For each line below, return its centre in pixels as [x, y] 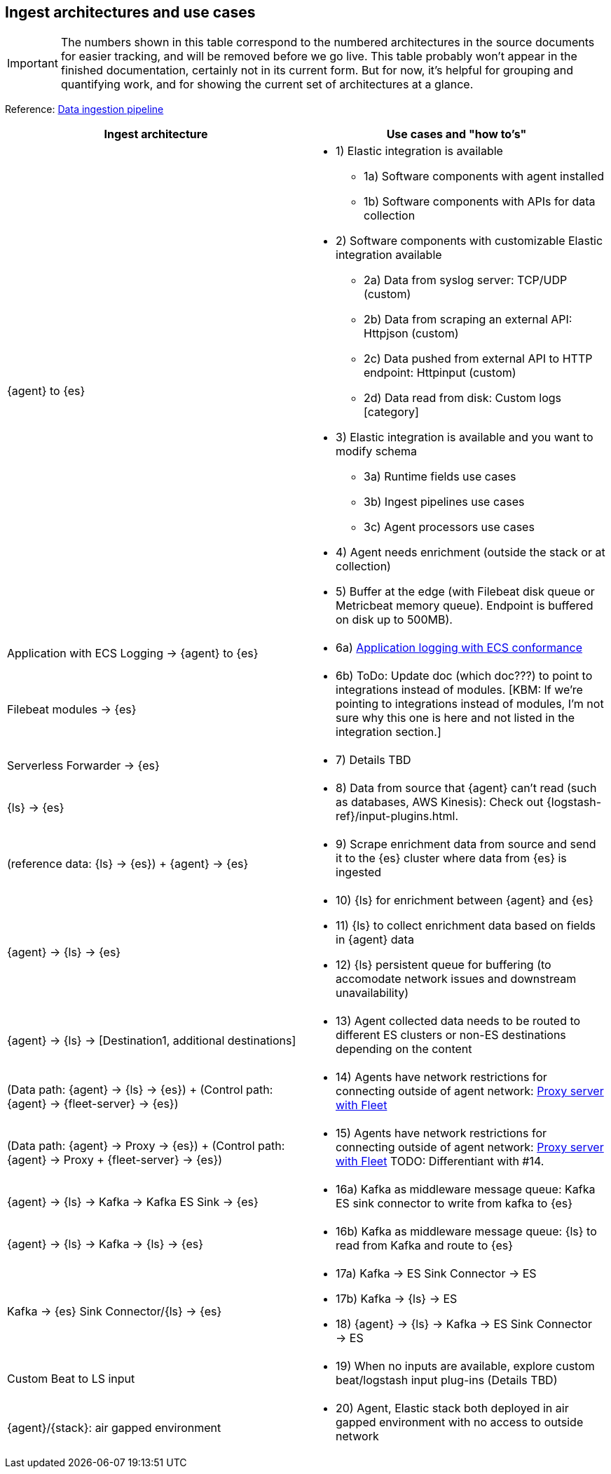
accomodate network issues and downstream [456, 979]
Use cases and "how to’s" [456, 134]
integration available [389, 255]
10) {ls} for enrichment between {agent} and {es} [465, 900]
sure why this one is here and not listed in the [455, 718]
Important [33, 63]
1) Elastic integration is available [419, 151]
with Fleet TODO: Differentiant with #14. [440, 1161]
